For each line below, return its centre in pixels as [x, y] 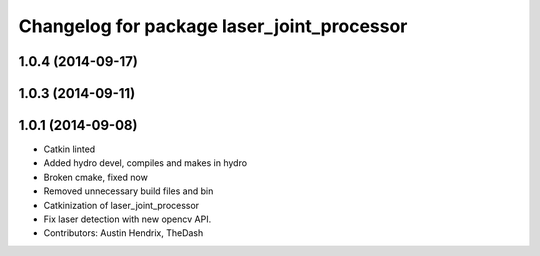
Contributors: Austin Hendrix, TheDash [123, 233]
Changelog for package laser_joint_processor [213, 26]
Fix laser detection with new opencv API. [127, 219]
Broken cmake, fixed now [96, 177]
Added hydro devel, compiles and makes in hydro [145, 163]
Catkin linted [69, 149]
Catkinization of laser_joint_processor [121, 205]
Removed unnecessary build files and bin [128, 191]
